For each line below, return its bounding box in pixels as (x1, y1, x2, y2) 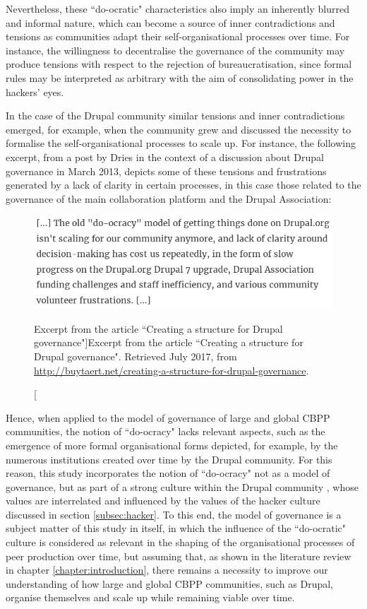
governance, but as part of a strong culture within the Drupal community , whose (6, 479, 359, 494)
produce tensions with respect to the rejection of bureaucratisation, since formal (6, 57, 352, 71)
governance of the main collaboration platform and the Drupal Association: (6, 191, 332, 206)
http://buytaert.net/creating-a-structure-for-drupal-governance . (34, 362, 309, 377)
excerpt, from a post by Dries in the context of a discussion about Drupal (6, 149, 324, 164)
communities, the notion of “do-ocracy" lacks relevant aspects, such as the (6, 424, 325, 439)
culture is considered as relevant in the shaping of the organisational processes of (6, 535, 355, 550)
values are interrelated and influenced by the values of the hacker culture (6, 493, 320, 508)
